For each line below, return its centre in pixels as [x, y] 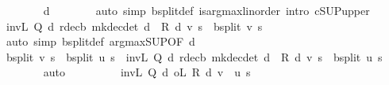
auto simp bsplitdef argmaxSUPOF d [100, 41]
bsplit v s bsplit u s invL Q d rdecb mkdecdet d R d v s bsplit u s [194, 56]
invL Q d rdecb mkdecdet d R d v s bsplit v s [134, 26]
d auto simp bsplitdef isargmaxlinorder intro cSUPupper [206, 10]
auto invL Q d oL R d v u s [147, 72]
